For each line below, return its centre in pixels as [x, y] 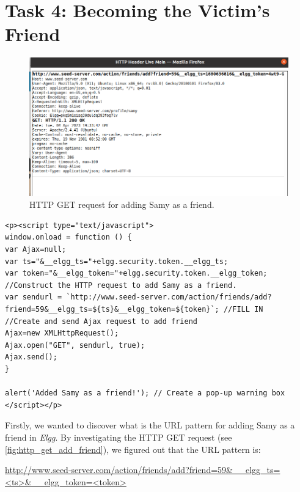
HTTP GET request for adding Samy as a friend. [122, 204]
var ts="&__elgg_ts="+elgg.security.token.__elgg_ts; [117, 261]
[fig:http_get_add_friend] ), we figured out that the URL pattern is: [133, 449]
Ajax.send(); [31, 357]
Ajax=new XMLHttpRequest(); [62, 333]
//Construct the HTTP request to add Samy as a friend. [121, 285]
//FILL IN [243, 310]
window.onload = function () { [68, 237]
